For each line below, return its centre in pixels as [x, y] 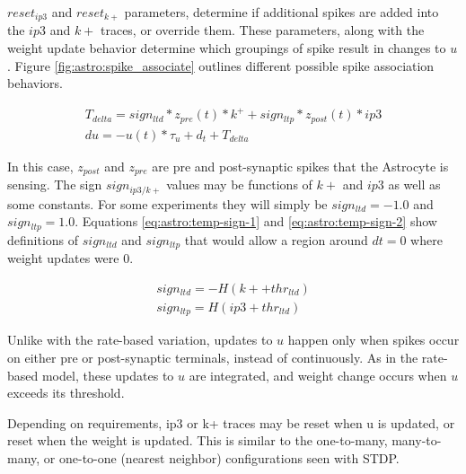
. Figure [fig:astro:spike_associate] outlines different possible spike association [221, 65]
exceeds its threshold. [66, 393]
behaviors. [35, 83]
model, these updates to [108, 375]
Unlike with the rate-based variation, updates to [140, 340]
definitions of [43, 239]
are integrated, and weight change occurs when [318, 375]
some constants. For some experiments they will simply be [167, 203]
